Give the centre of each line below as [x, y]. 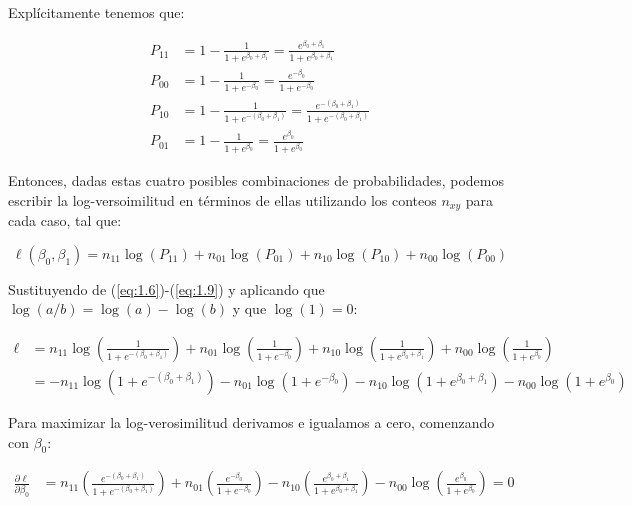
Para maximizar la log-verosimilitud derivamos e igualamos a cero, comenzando [251, 421]
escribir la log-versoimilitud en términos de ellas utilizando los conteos [222, 199]
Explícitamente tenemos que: [96, 12]
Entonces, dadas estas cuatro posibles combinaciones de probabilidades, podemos [256, 180]
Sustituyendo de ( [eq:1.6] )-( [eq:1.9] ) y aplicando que [166, 288]
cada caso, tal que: [65, 220]
